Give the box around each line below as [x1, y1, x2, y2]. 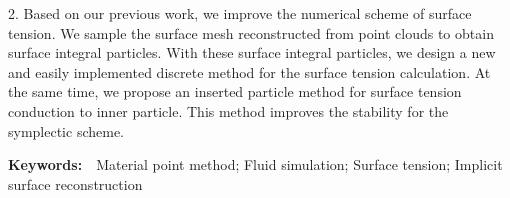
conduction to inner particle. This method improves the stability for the [8, 100, 449, 121]
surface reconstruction [8, 173, 143, 194]
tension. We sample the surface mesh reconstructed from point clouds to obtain [8, 22, 494, 43]
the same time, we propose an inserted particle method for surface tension [8, 81, 462, 102]
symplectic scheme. [8, 120, 125, 141]
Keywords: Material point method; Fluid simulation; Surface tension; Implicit [8, 154, 503, 175]
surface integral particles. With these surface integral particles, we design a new [8, 42, 496, 63]
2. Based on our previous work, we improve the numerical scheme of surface [8, 3, 472, 23]
